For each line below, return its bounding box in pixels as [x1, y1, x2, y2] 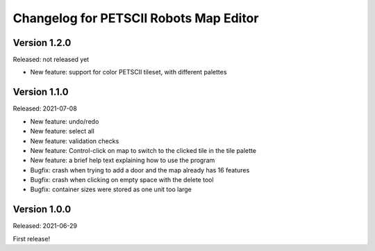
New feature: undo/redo [30, 117, 99, 125]
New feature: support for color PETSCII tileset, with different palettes [30, 68, 227, 76]
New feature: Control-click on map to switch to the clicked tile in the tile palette [30, 146, 257, 154]
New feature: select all [30, 127, 95, 136]
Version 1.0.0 [12, 204, 72, 216]
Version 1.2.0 [12, 37, 72, 49]
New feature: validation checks [30, 136, 119, 145]
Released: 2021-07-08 [12, 104, 78, 113]
